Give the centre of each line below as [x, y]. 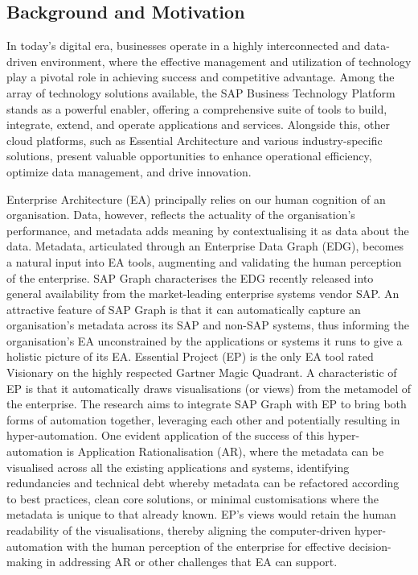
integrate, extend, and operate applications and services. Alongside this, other [198, 124]
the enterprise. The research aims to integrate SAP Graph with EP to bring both [207, 404]
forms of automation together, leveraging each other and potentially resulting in [203, 419]
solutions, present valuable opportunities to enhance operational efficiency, [189, 156]
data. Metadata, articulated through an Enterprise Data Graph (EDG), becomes [205, 246]
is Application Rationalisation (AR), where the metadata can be [225, 451]
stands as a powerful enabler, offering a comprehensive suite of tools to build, [197, 108]
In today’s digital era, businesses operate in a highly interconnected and [184, 46]
